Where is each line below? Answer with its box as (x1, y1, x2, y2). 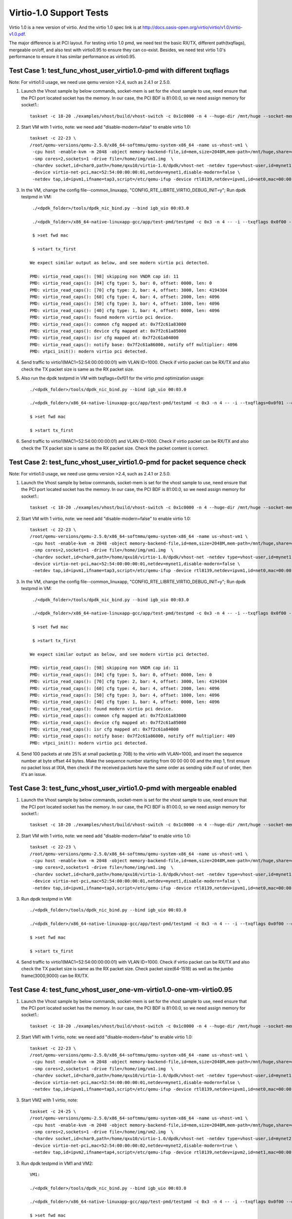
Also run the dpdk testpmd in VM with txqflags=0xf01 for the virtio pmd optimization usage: (21, 375, 204, 381)
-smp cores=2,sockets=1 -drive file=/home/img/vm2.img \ (32, 1129, 174, 1135)
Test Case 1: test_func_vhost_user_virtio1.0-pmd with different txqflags (9, 66, 230, 75)
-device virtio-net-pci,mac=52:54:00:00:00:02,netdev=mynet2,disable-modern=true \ (32, 1142, 238, 1148)
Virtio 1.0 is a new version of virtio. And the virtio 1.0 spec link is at (9, 24, 142, 30)
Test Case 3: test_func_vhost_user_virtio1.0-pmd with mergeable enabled (9, 784, 237, 792)
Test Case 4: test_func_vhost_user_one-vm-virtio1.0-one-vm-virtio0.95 (9, 985, 233, 994)
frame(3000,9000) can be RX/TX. (21, 973, 89, 979)
